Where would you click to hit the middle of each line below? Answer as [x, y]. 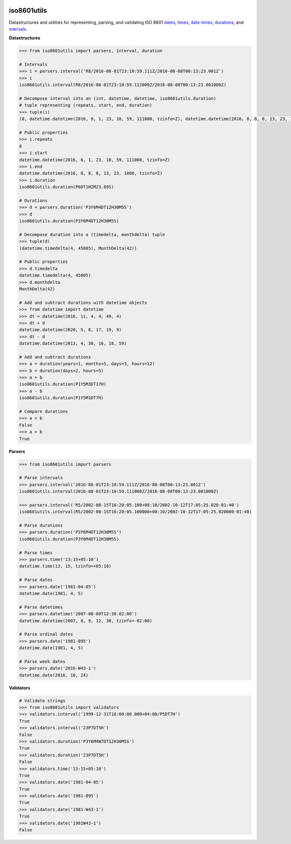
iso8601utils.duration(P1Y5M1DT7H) [61, 398]
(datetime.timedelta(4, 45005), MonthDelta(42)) [78, 248]
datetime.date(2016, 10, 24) [54, 675]
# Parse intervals [41, 478]
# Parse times [36, 553]
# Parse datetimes [41, 607]
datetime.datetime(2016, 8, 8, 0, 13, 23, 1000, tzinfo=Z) [91, 173]
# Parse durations [41, 526]
